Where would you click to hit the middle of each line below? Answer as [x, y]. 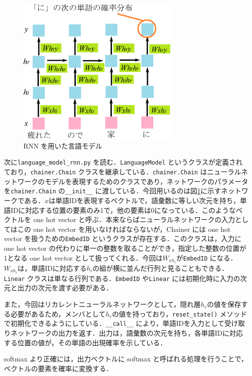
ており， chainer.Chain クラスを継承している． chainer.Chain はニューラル [123, 172]
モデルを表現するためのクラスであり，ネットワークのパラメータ [146, 181]
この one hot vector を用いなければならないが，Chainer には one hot [124, 229]
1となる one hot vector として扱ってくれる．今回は [83, 257]
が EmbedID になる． [207, 257]
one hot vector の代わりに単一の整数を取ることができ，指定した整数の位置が [125, 248]
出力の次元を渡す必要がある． [65, 288]
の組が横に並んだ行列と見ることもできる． [161, 268]
